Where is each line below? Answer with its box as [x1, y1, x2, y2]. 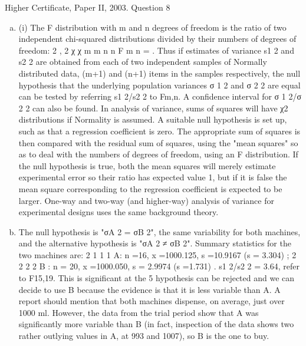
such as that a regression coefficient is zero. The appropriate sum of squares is [18, 124, 301, 137]
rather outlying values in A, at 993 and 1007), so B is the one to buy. [18, 329, 269, 342]
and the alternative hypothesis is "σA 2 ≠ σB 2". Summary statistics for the [18, 237, 291, 249]
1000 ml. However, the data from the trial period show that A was [18, 306, 259, 318]
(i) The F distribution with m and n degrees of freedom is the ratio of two [18, 21, 287, 33]
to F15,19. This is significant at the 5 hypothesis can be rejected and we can [18, 272, 295, 284]
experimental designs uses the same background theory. [18, 206, 219, 218]
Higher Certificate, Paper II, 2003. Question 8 [5, 1, 170, 13]
